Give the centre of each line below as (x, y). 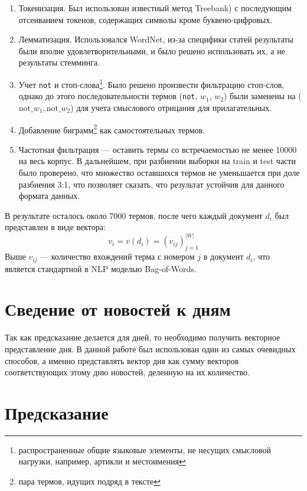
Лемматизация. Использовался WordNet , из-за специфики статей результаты (156, 39)
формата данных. (49, 196)
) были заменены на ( (263, 96)
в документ (223, 256)
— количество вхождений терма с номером (117, 256)
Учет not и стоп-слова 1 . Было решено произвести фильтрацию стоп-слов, (151, 83)
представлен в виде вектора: (55, 227)
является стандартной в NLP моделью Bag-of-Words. (101, 268)
